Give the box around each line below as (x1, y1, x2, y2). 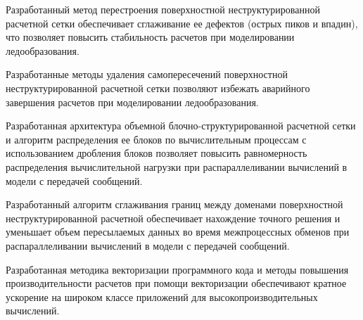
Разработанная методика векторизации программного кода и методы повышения (6, 262, 349, 276)
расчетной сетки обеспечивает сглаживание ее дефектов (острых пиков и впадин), (6, 15, 358, 30)
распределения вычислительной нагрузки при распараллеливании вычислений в (6, 159, 348, 174)
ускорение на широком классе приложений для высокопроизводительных (6, 289, 318, 304)
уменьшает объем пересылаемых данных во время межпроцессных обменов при (6, 224, 350, 239)
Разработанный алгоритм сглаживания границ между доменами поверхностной (6, 197, 343, 212)
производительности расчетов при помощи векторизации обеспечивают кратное (6, 276, 347, 290)
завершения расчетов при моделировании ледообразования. (6, 94, 259, 109)
